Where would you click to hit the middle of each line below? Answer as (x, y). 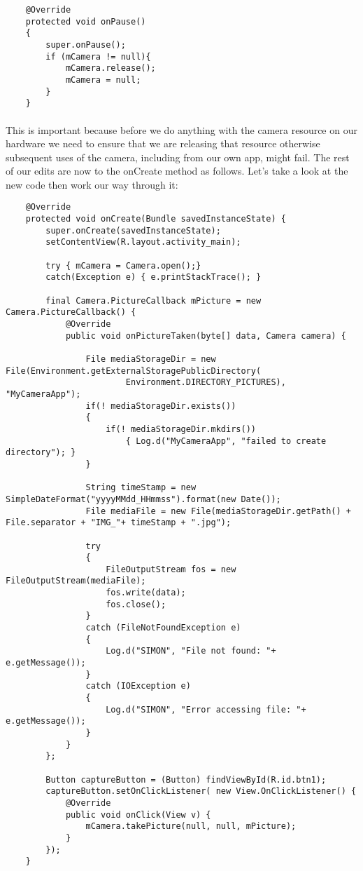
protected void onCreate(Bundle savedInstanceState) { (156, 219)
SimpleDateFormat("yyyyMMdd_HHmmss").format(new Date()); (143, 499)
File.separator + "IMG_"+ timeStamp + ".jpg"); (119, 523)
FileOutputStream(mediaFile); (76, 581)
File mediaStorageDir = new (151, 359)
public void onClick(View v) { (138, 815)
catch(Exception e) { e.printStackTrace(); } (154, 277)
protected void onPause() (86, 21)
